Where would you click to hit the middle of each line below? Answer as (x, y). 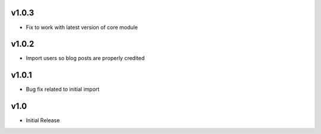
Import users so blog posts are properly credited (85, 58)
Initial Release (43, 120)
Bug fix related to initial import (63, 90)
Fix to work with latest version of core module (82, 27)
